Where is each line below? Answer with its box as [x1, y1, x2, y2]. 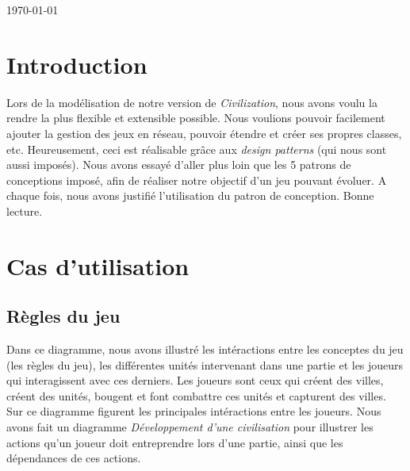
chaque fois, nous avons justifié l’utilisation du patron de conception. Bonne [6, 187, 374, 204]
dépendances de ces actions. [6, 450, 141, 466]
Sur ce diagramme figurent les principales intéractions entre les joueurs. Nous [6, 403, 381, 419]
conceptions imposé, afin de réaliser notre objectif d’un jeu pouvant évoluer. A [6, 171, 387, 188]
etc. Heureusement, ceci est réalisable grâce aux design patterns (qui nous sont [6, 140, 387, 157]
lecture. [6, 202, 43, 219]
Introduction [6, 48, 148, 80]
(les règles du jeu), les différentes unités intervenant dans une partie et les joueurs [6, 356, 404, 373]
